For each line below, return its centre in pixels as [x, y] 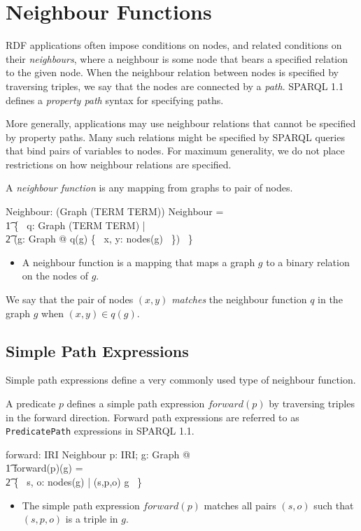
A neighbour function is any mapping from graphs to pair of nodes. [149, 188]
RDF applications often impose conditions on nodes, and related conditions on [174, 45]
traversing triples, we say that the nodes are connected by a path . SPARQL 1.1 [175, 86]
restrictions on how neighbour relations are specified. [119, 164]
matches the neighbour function [239, 299]
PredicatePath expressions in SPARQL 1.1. [100, 431]
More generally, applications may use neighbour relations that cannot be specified [181, 123]
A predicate [31, 403]
